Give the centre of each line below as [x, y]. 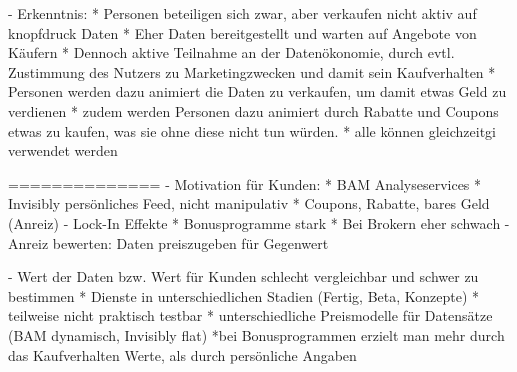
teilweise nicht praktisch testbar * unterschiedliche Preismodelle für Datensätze [250, 315]
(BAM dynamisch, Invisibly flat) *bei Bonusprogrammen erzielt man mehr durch [256, 334]
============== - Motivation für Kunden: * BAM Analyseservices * [245, 183]
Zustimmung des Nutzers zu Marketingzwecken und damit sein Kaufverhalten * [252, 71]
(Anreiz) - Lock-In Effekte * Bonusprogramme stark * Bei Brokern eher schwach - [259, 222]
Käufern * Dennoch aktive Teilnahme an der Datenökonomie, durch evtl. [231, 52]
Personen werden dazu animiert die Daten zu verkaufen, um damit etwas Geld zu [257, 91]
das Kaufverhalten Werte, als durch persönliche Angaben [182, 354]
